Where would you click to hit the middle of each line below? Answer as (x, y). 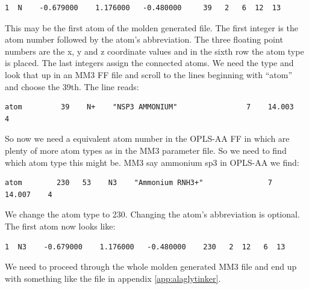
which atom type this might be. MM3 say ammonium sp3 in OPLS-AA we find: (152, 162)
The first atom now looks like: (60, 226)
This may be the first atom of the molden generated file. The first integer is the (151, 27)
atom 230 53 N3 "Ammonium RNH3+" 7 (139, 183)
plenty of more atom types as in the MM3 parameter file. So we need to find (146, 150)
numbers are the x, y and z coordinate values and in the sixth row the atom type (154, 51)
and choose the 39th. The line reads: (72, 86)
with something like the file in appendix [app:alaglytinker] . (113, 278)
